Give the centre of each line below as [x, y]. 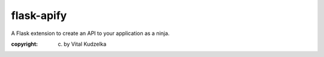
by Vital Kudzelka [85, 44]
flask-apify [39, 15]
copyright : [25, 44]
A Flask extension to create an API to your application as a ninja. [90, 33]
